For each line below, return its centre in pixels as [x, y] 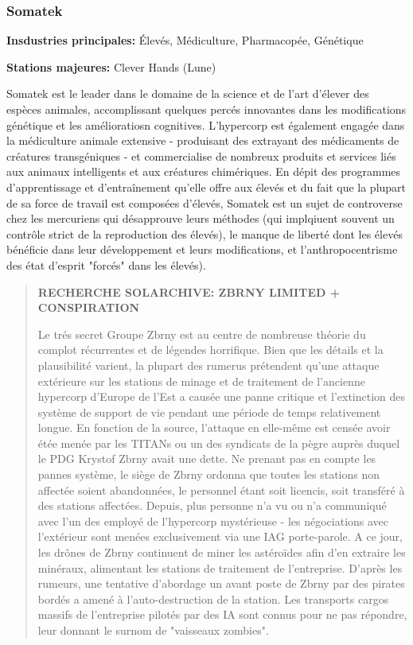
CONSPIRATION [89, 307]
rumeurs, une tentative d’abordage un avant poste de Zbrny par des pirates [221, 583]
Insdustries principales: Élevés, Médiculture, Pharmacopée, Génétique [185, 40]
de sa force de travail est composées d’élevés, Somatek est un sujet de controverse [205, 202]
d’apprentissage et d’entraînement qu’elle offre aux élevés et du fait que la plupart [206, 187]
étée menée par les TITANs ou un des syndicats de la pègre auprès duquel [219, 443]
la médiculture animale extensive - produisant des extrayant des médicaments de [203, 140]
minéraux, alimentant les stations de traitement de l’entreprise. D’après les [220, 567]
